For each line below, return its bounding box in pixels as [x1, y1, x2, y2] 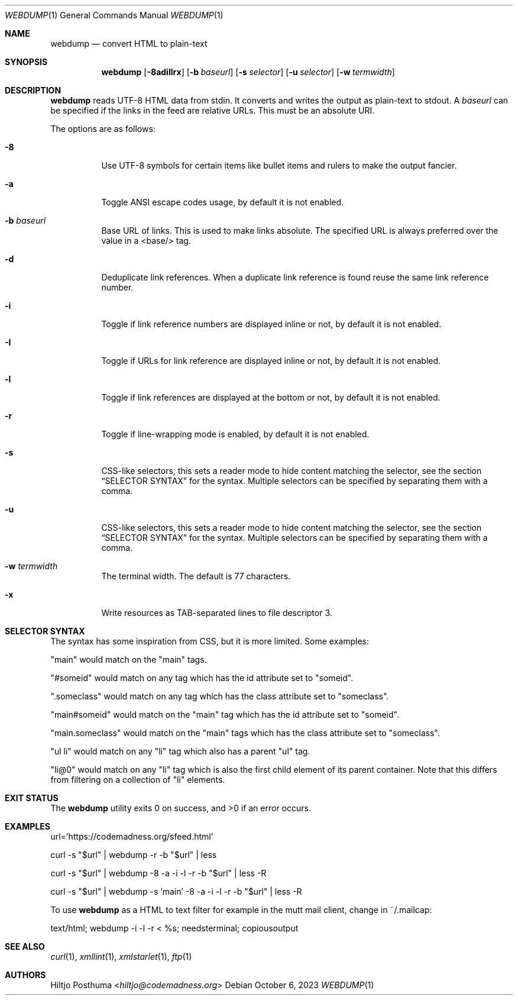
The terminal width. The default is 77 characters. [101, 571, 291, 581]
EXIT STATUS [5, 793, 59, 803]
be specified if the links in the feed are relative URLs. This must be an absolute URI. [50, 105, 375, 115]
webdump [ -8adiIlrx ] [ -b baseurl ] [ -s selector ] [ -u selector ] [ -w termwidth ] [101, 67, 395, 77]
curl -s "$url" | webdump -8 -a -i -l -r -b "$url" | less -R [50, 868, 267, 878]
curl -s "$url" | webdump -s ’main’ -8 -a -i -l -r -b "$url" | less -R [50, 886, 302, 896]
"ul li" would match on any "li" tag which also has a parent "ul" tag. [50, 746, 310, 756]
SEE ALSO [5, 941, 45, 951]
